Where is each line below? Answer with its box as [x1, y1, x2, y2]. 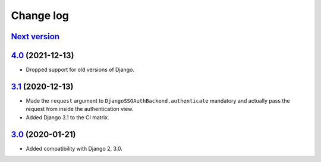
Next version [11, 31, 59, 42]
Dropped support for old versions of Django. [26, 66, 135, 74]
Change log [11, 9, 70, 22]
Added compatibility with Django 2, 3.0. [26, 145, 123, 152]
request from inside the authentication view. [26, 106, 134, 113]
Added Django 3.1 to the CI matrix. [26, 113, 109, 121]
